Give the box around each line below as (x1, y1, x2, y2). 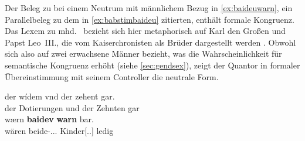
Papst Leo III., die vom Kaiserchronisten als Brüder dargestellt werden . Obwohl (5, 36, 296, 48)
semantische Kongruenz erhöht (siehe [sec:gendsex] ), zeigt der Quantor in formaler (5, 59, 300, 71)
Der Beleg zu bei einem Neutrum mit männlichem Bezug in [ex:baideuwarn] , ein (5, 2, 293, 13)
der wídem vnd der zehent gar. (5, 90, 115, 102)
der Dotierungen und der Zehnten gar (5, 101, 140, 114)
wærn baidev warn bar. (5, 113, 94, 125)
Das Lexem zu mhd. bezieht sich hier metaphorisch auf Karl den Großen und (5, 25, 286, 37)
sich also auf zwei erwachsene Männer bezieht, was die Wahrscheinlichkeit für (5, 47, 282, 60)
